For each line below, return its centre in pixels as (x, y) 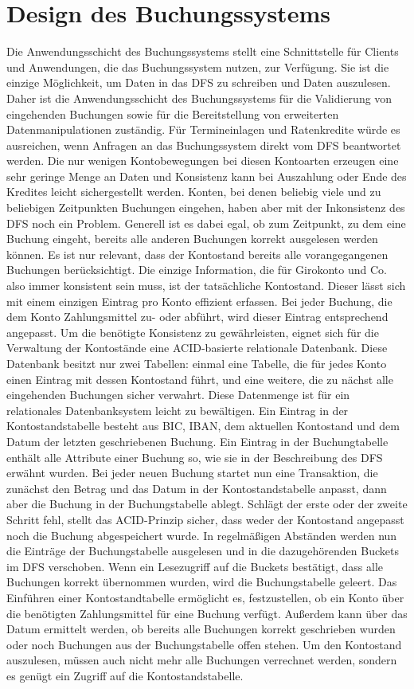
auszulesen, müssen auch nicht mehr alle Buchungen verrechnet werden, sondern (202, 660)
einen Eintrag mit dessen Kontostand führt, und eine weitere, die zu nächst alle (200, 379)
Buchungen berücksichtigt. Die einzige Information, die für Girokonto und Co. (197, 270)
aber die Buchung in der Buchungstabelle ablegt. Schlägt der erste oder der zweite (207, 504)
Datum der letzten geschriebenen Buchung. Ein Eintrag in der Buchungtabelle (197, 441)
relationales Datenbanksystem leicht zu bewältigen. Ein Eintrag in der (178, 410)
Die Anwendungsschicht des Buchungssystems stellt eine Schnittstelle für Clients (203, 51)
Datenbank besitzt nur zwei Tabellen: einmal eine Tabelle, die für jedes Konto (197, 363)
